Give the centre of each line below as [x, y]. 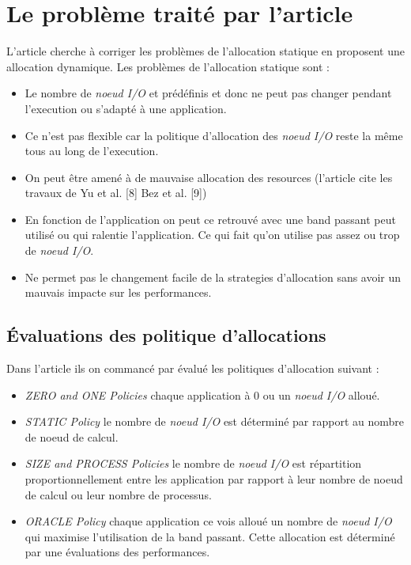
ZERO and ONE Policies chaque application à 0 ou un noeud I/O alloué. [202, 394]
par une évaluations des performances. [117, 552]
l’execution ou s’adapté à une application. [126, 108]
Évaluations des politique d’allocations [166, 335]
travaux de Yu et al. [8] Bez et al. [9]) [116, 193]
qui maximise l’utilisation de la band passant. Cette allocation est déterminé [210, 536]
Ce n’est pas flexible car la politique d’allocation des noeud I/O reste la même [214, 135]
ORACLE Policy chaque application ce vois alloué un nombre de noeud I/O [208, 521]
